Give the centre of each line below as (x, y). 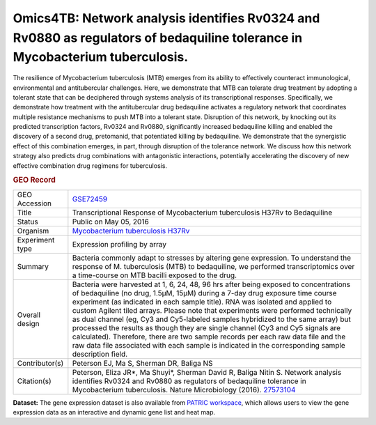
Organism (33, 231)
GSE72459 (90, 199)
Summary (33, 266)
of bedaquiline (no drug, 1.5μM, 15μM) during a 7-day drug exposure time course (204, 293)
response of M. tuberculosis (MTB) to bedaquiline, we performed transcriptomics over (213, 266)
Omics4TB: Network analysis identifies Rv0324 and (166, 18)
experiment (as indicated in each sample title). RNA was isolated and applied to (202, 302)
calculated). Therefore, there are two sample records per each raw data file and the (209, 337)
